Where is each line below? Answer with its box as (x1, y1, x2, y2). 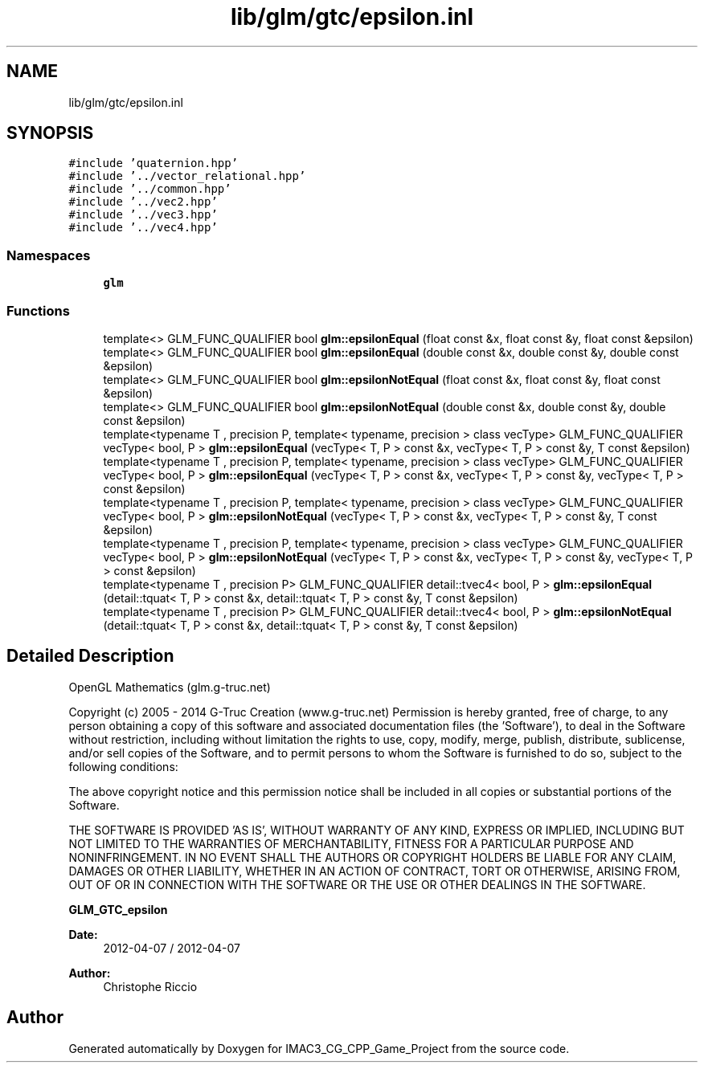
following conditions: (68, 759, 178, 773)
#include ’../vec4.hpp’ (68, 221, 218, 235)
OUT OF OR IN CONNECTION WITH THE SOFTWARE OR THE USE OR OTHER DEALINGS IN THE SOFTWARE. (68, 877, 646, 892)
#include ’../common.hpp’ (68, 182, 231, 196)
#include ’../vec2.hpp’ (68, 195, 218, 209)
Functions (6, 302, 70, 319)
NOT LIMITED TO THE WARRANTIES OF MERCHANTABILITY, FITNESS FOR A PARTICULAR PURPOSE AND (68, 836, 634, 851)
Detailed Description (6, 646, 174, 667)
